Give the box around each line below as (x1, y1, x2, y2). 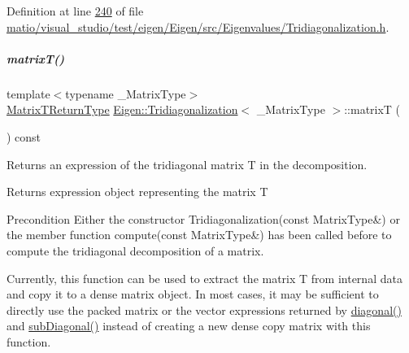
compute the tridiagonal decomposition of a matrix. (7, 242, 264, 259)
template (7, 85, 50, 102)
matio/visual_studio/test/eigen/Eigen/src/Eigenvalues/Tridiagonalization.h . (7, 18, 389, 35)
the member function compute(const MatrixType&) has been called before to (7, 226, 392, 243)
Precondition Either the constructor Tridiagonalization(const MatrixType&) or (7, 210, 400, 227)
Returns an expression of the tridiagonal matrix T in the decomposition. (7, 155, 368, 172)
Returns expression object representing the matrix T (7, 183, 268, 200)
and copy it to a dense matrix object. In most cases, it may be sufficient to (7, 285, 379, 303)
